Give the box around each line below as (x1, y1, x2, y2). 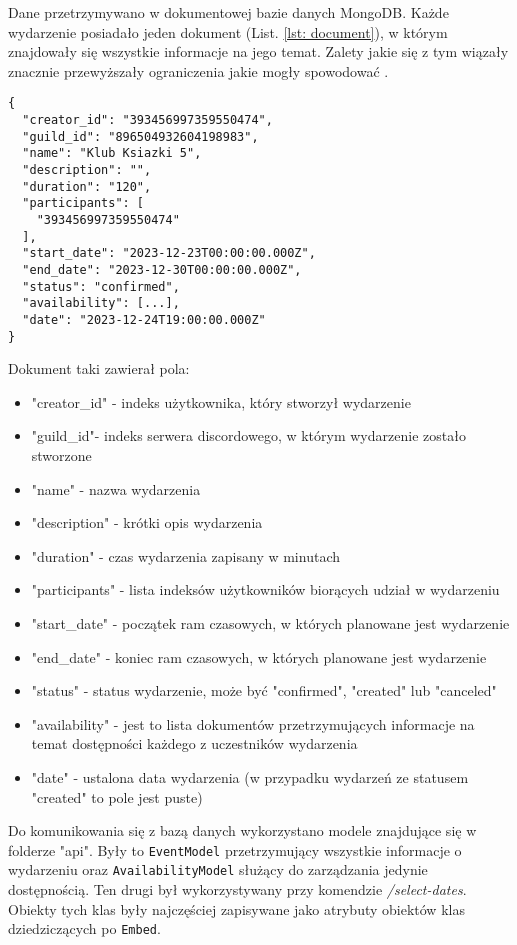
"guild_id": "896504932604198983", (22, 129, 259, 144)
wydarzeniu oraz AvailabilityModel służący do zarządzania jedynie (8, 859, 428, 880)
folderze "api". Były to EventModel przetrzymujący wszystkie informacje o (8, 839, 462, 860)
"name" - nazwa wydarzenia (31, 478, 201, 499)
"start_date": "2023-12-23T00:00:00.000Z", (22, 246, 316, 261)
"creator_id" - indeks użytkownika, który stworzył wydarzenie (31, 391, 411, 412)
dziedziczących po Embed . (8, 918, 161, 939)
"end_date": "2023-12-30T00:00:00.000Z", (22, 262, 302, 277)
